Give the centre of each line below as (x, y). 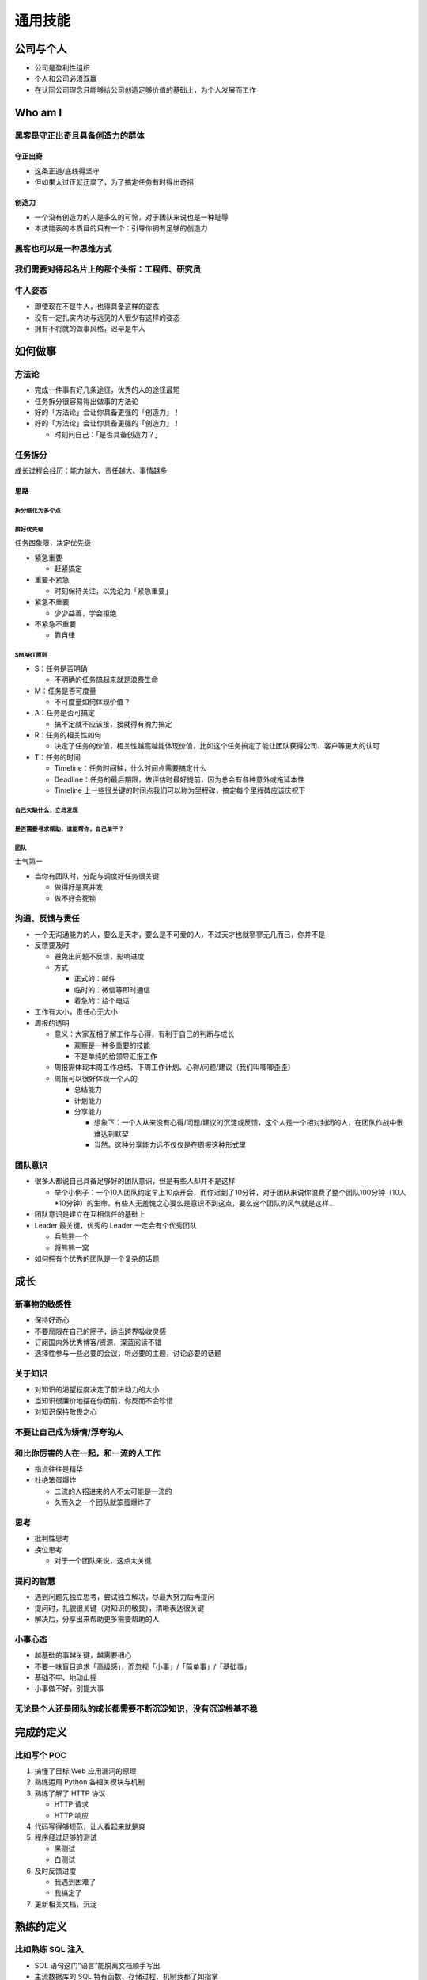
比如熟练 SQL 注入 (49, 1950)
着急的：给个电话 (102, 1001)
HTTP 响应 (72, 1815)
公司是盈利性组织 (62, 68)
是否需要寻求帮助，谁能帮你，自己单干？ (69, 829)
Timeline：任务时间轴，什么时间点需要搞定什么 (130, 768)
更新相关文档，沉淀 (66, 1904)
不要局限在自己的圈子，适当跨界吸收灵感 (100, 1331)
